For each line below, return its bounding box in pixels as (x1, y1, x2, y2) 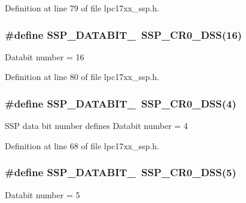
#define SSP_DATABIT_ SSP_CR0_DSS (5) (5, 165, 236, 180)
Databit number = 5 (5, 188, 80, 201)
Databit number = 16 (5, 50, 84, 63)
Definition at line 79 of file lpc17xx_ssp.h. (5, 2, 159, 14)
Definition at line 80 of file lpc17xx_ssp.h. (5, 70, 159, 83)
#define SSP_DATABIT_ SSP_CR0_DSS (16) (5, 27, 242, 42)
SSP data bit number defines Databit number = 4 (5, 119, 188, 132)
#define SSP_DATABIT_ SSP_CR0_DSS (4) (5, 96, 236, 110)
